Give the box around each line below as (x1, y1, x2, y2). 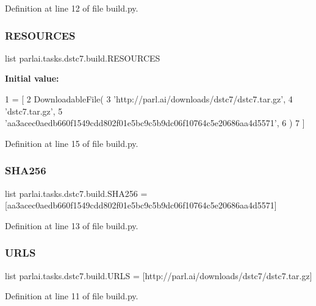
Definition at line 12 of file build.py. (5, 2, 138, 14)
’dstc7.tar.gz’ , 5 (5, 104, 63, 117)
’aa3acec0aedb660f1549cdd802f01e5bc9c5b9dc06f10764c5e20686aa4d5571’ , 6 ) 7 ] (5, 116, 305, 129)
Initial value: (5, 72, 59, 85)
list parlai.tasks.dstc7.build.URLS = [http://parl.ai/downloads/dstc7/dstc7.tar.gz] (5, 269, 312, 282)
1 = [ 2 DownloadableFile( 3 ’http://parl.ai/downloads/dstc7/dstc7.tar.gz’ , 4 (5, 93, 293, 105)
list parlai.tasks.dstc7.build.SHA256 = (5, 187, 148, 199)
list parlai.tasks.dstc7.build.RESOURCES (5, 51, 160, 64)
